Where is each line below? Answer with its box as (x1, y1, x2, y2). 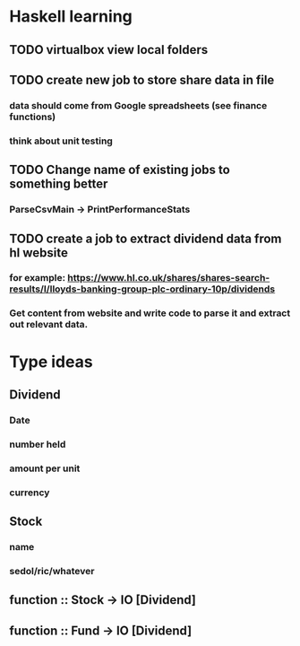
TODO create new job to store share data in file (9, 72, 275, 87)
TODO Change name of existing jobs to (9, 162, 230, 178)
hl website (9, 245, 69, 260)
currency (9, 486, 50, 499)
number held (9, 438, 66, 450)
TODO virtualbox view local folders (9, 42, 209, 57)
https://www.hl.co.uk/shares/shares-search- (66, 272, 270, 284)
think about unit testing (9, 135, 114, 147)
